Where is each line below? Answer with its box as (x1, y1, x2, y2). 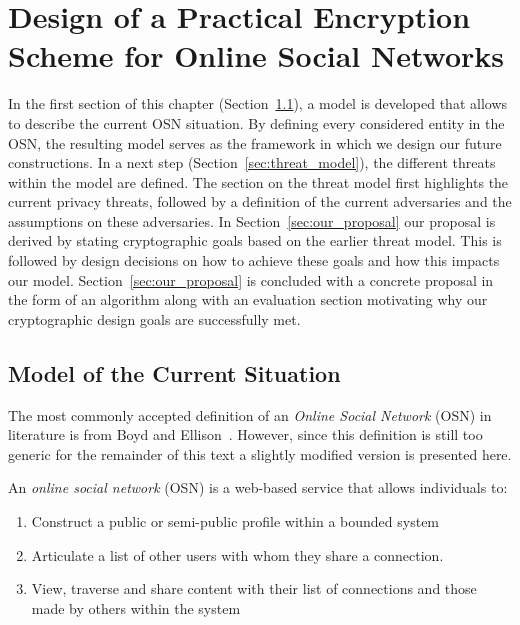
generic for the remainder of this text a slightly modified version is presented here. (8, 443, 512, 464)
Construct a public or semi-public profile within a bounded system (31, 511, 440, 532)
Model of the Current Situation (8, 357, 341, 388)
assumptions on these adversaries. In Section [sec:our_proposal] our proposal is (8, 210, 496, 231)
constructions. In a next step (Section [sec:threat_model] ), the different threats (8, 152, 496, 173)
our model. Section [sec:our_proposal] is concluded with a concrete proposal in (8, 269, 494, 290)
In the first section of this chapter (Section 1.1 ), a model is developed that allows (8, 93, 508, 114)
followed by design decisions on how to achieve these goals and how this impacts (8, 250, 500, 271)
